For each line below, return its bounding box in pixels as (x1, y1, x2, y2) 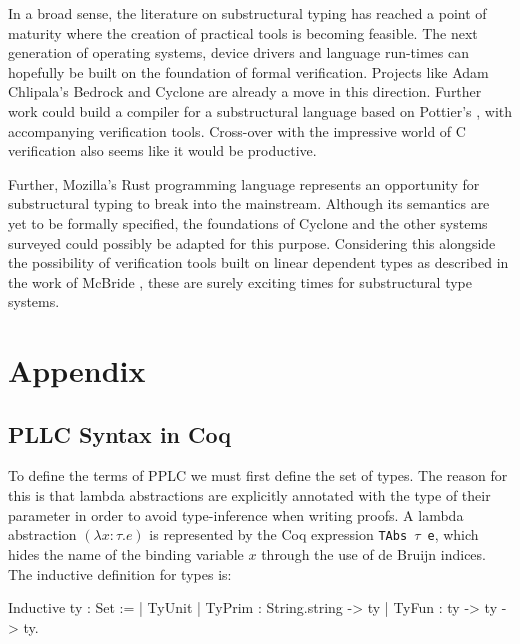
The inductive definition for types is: (8, 563, 232, 584)
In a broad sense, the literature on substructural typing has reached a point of (8, 3, 487, 23)
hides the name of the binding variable (8, 543, 244, 564)
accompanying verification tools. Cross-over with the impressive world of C (8, 120, 466, 141)
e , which (427, 524, 479, 545)
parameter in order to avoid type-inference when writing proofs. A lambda (8, 504, 464, 525)
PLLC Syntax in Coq (8, 418, 231, 449)
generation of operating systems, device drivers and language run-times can (8, 42, 470, 63)
